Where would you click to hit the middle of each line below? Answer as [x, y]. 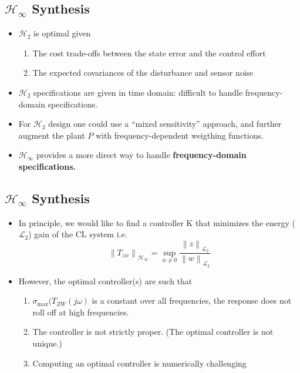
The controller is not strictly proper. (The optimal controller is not [153, 332]
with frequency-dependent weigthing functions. [179, 135]
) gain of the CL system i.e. [78, 234]
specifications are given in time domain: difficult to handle [138, 92]
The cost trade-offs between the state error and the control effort [149, 53]
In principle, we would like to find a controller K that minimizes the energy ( [157, 222]
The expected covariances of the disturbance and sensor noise [143, 73]
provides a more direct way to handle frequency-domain [141, 155]
